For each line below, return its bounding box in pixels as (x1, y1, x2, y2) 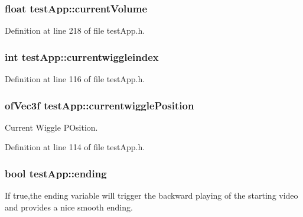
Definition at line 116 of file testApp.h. (5, 73, 145, 85)
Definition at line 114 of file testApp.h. (5, 141, 145, 153)
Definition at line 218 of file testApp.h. (5, 24, 145, 37)
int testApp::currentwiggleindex (5, 49, 159, 64)
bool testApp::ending (5, 166, 107, 180)
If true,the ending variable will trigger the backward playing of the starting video (5, 189, 298, 202)
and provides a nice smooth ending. (5, 200, 133, 213)
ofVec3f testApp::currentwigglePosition (5, 98, 194, 112)
